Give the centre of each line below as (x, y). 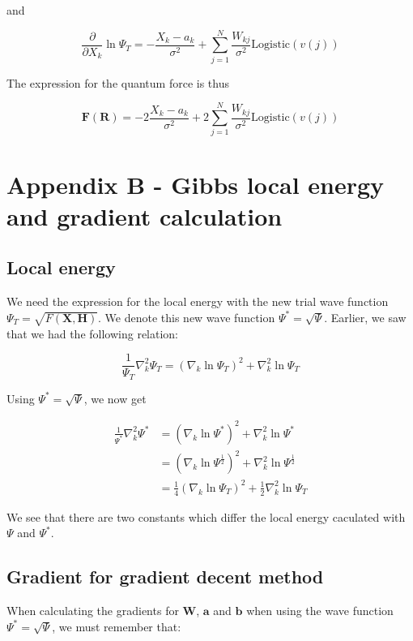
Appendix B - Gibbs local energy (196, 184)
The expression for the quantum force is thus (118, 82)
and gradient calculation (145, 215)
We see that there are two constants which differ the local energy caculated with (206, 516)
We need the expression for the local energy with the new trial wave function (198, 301)
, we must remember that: (117, 626)
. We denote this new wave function (187, 317)
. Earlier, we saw (365, 317)
